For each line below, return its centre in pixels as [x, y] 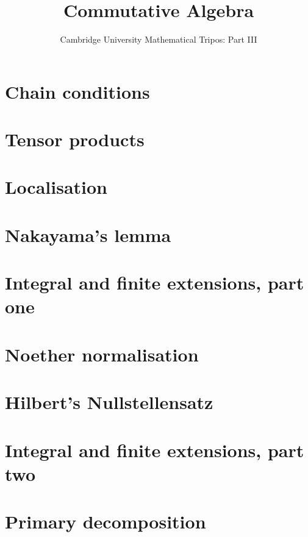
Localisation [56, 187]
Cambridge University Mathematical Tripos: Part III [159, 39]
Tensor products [75, 139]
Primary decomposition [106, 521]
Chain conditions [77, 91]
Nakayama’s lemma [88, 234]
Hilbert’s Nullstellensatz [109, 402]
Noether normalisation [102, 354]
